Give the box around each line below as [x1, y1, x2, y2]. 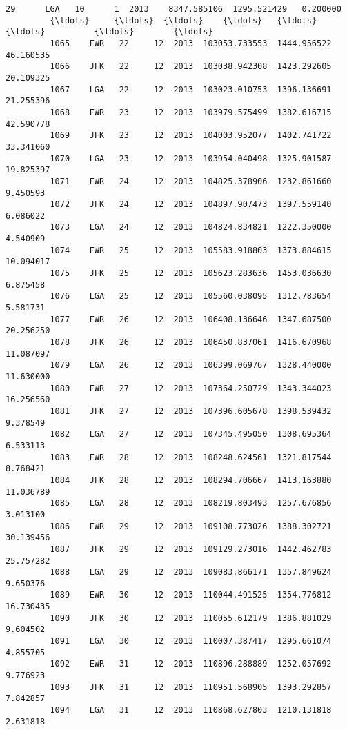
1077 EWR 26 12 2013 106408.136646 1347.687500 [50, 314, 332, 324]
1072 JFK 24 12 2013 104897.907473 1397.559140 [50, 199, 332, 210]
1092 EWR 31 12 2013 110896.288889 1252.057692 [50, 659, 332, 669]
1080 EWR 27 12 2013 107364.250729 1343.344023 [50, 383, 332, 393]
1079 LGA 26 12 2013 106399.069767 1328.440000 [50, 360, 332, 371]
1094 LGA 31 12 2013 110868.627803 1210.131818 [50, 705, 332, 716]
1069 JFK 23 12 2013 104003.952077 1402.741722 [50, 130, 332, 141]
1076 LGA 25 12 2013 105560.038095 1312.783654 [50, 291, 332, 302]
